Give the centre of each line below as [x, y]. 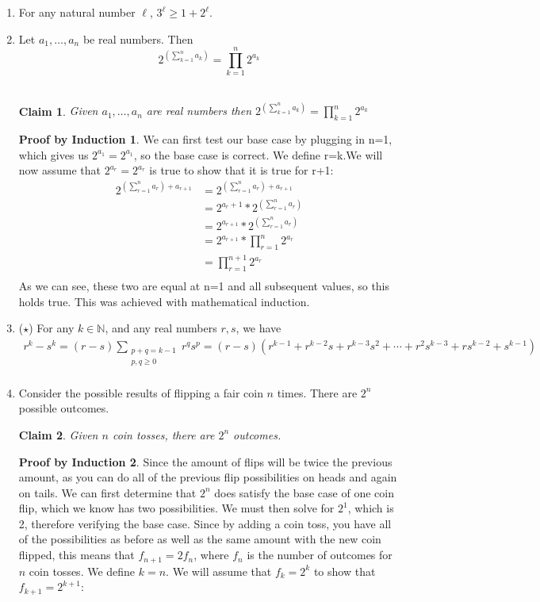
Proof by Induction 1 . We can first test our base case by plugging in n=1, [205, 139]
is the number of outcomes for [320, 555]
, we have [259, 328]
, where [211, 555]
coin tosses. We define [82, 571]
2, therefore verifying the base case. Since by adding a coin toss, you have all [205, 523]
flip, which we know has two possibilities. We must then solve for [176, 508]
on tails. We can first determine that [107, 492]
